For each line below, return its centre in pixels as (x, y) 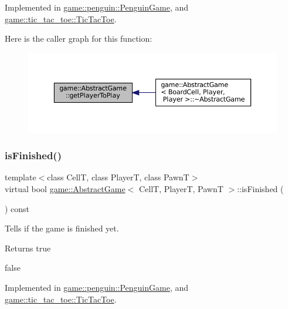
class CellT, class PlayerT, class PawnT (118, 177)
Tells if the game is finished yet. (62, 228)
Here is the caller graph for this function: (79, 38)
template (21, 177)
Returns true (28, 248)
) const (17, 208)
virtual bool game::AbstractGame (65, 189)
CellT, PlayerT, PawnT (181, 189)
